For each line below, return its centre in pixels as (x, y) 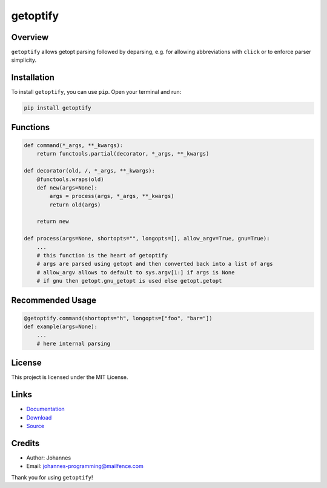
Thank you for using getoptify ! (52, 477)
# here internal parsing (74, 343)
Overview (30, 37)
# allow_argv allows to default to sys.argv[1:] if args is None (136, 272)
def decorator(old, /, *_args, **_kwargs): (90, 171)
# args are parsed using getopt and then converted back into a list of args (155, 264)
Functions (31, 127)
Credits (25, 443)
